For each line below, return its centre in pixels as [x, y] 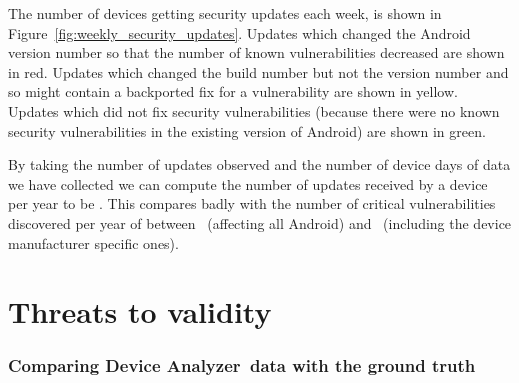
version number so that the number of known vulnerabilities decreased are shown [256, 52]
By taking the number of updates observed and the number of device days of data [259, 164]
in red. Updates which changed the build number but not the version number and [258, 71]
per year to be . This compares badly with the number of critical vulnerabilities [252, 203]
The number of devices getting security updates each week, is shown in [225, 13]
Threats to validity [140, 311]
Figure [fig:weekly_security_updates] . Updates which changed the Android [239, 32]
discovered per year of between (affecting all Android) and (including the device [260, 222]
